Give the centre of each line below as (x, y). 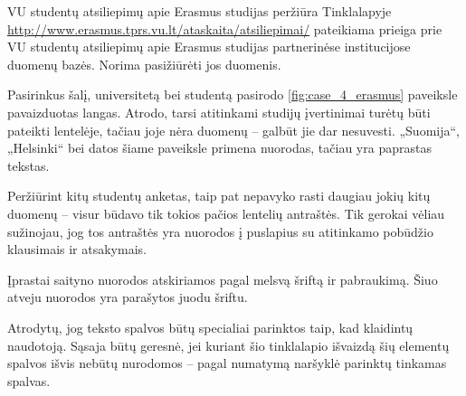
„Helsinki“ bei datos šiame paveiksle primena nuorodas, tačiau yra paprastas (219, 148)
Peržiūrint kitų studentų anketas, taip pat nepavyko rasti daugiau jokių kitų (219, 196)
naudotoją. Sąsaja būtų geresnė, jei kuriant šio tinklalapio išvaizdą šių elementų (228, 345)
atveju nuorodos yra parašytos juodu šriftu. (128, 297)
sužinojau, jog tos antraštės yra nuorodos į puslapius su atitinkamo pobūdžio (220, 231)
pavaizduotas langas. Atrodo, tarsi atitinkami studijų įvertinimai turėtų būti (219, 112)
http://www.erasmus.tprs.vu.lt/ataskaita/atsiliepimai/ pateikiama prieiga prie (225, 28)
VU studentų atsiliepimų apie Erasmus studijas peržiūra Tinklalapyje (200, 11)
